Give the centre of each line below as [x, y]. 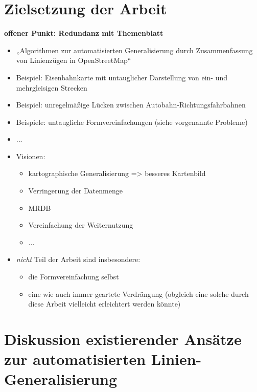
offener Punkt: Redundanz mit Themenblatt [84, 33]
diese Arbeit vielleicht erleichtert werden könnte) [104, 304]
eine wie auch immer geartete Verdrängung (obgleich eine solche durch [138, 293]
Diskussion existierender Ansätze [123, 339]
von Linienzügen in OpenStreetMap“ [74, 60]
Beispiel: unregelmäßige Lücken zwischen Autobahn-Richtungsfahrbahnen [131, 105]
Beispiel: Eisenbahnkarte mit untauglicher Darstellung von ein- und [122, 77]
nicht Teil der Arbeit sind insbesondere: [78, 259]
